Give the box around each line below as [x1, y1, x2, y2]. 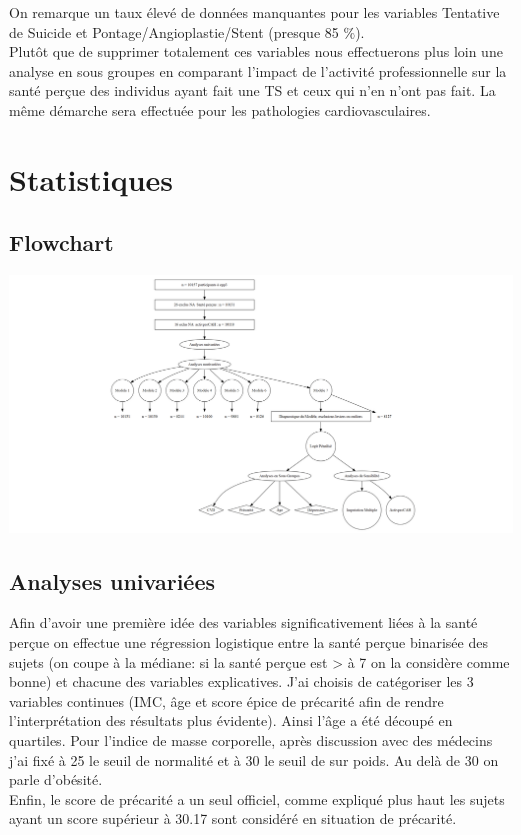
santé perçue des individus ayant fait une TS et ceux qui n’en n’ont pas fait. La [9, 80, 496, 101]
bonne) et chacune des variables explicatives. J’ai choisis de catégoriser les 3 [9, 671, 474, 692]
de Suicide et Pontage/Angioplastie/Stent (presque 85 [9, 21, 339, 42]
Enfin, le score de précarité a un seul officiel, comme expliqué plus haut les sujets [9, 788, 505, 809]
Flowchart [9, 227, 114, 258]
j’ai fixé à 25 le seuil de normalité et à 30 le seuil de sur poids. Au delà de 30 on [9, 749, 499, 770]
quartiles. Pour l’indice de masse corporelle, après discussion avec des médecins [9, 729, 493, 750]
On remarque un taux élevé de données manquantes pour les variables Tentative [9, 2, 500, 22]
